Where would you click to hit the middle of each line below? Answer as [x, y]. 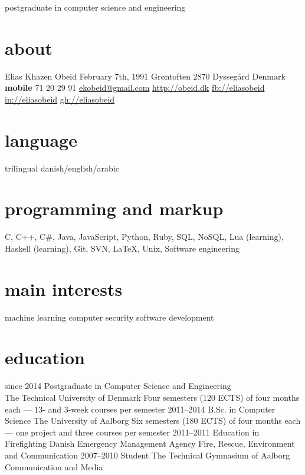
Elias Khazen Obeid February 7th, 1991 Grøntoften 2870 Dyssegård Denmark [145, 76]
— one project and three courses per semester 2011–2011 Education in [132, 432]
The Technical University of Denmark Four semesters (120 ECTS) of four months [152, 397]
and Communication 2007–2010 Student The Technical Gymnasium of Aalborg [147, 455]
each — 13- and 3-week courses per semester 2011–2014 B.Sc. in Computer [140, 409]
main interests [64, 288]
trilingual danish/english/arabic [62, 168]
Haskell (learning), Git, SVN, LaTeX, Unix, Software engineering [122, 248]
